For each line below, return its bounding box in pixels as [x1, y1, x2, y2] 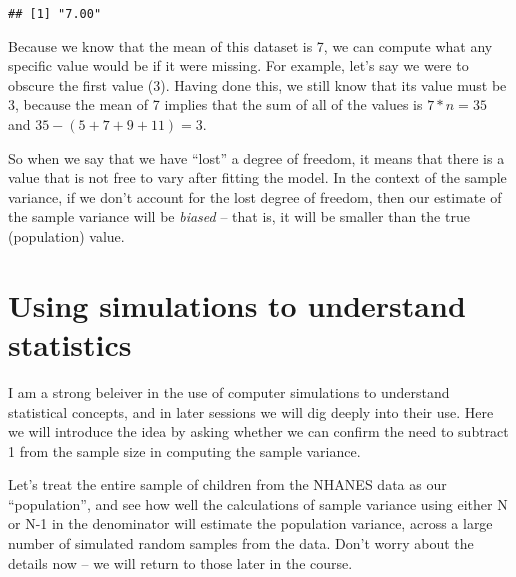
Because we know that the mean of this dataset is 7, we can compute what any [8, 35, 493, 56]
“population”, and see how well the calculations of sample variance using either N [8, 493, 508, 514]
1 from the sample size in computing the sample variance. [8, 440, 361, 461]
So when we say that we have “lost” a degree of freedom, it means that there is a [8, 147, 505, 168]
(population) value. [8, 226, 125, 246]
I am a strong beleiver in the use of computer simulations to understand [8, 381, 450, 402]
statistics [8, 323, 132, 364]
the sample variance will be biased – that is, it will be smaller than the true [8, 206, 470, 227]
